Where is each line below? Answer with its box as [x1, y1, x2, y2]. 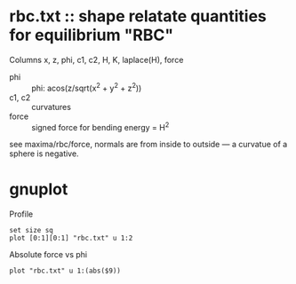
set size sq [9, 226, 53, 235]
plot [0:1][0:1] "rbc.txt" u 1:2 [9, 233, 133, 243]
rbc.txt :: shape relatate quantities [9, 6, 267, 27]
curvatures [31, 101, 71, 112]
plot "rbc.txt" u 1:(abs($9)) [9, 266, 122, 276]
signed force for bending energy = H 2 [31, 120, 170, 132]
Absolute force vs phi [9, 249, 87, 260]
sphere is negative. [9, 148, 79, 159]
